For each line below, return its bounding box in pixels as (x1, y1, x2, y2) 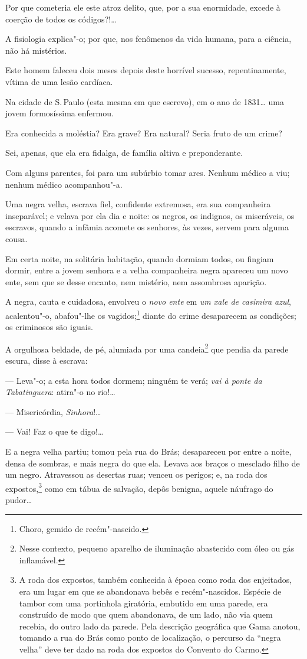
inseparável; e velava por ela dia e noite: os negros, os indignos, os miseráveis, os (5, 209, 295, 221)
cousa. (5, 232, 28, 244)
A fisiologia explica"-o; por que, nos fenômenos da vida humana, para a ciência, (5, 32, 292, 45)
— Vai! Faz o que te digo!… (5, 425, 104, 438)
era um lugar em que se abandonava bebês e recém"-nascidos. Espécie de (19, 585, 282, 597)
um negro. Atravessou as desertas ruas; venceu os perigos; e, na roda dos (5, 468, 268, 481)
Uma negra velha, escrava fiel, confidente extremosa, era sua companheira (5, 198, 271, 210)
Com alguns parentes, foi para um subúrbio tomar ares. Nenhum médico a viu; (5, 166, 290, 178)
